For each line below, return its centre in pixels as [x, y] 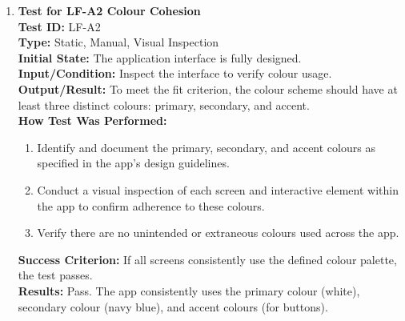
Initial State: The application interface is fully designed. [160, 57]
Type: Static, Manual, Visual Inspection [118, 42]
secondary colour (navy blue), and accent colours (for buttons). [173, 306]
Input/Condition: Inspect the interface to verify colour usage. [175, 73]
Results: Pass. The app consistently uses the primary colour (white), [189, 290]
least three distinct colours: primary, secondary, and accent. [164, 104]
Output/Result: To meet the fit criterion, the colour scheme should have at [208, 88]
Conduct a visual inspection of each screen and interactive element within [218, 189]
